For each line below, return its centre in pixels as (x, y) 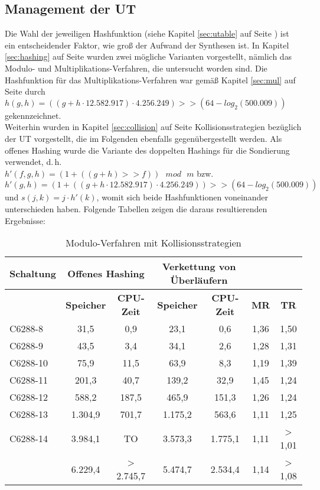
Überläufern (199, 280)
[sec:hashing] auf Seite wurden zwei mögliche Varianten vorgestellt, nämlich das (148, 56)
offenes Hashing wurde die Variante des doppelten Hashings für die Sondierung (147, 150)
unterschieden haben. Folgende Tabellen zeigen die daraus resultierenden (136, 208)
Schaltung (33, 273)
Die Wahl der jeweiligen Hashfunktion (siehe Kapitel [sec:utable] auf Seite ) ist (147, 33)
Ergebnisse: (25, 220)
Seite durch (25, 91)
